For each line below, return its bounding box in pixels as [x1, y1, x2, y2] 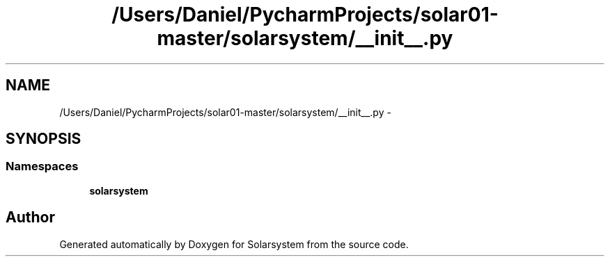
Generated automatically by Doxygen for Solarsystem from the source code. [59, 238, 409, 250]
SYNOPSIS [6, 130, 81, 148]
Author [6, 208, 55, 227]
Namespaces [6, 159, 79, 174]
